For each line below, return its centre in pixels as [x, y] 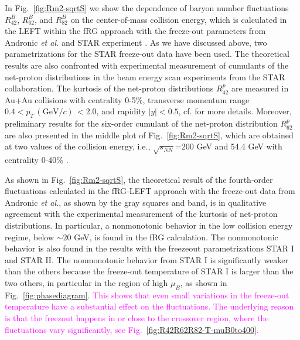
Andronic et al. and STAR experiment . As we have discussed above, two [136, 42]
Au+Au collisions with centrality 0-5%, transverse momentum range [127, 99]
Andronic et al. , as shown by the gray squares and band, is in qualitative [136, 202]
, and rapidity [121, 111]
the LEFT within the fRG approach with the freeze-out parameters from [135, 31]
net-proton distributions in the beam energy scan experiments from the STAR [145, 76]
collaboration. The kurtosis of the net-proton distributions [109, 88]
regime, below [30, 237]
